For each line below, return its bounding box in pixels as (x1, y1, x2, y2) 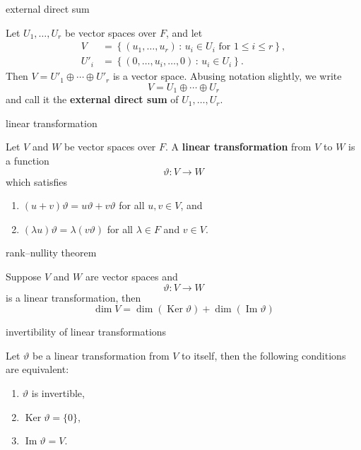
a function (6, 153, 49, 168)
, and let (165, 25, 203, 40)
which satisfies (6, 174, 67, 189)
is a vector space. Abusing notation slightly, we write (112, 69, 342, 83)
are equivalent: (6, 362, 69, 377)
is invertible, (31, 386, 85, 401)
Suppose (6, 269, 42, 284)
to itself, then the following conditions (182, 348, 346, 362)
